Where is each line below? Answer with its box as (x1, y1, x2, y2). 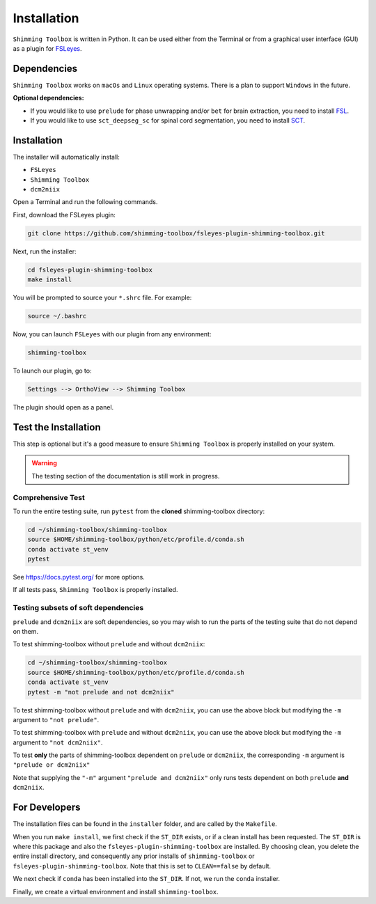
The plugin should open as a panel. (13, 403, 114, 412)
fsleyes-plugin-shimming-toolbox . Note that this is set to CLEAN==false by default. (13, 862, 272, 870)
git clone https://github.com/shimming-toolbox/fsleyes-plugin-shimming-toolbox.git (27, 229, 325, 237)
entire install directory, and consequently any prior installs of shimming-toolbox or (13, 852, 255, 860)
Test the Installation (13, 421, 101, 433)
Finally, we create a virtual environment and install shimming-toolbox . (13, 887, 219, 896)
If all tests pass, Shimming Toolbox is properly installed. (13, 586, 178, 594)
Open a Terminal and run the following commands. (13, 198, 158, 206)
